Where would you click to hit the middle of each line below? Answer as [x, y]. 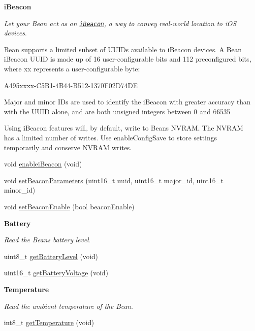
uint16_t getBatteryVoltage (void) [56, 273]
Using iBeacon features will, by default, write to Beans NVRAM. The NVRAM [124, 128]
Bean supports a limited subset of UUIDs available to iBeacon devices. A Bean [123, 49]
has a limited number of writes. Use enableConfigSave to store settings [111, 137]
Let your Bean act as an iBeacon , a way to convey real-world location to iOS [120, 23]
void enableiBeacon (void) [43, 164]
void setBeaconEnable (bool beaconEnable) [69, 206]
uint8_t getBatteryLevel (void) [51, 256]
